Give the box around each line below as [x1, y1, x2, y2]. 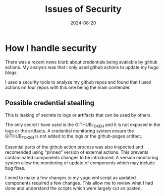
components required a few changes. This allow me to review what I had [5, 180, 154, 186]
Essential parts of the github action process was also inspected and [5, 144, 144, 150]
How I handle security [5, 42, 97, 54]
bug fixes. [5, 165, 26, 171]
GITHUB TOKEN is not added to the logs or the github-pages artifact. [5, 133, 142, 140]
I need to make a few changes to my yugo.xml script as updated [5, 175, 136, 181]
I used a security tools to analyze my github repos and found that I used [5, 79, 152, 85]
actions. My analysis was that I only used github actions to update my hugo [5, 64, 159, 70]
